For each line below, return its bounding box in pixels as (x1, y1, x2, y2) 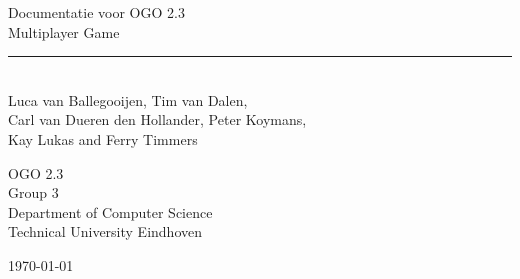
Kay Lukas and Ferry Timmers (8, 128, 198, 149)
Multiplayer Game (8, 21, 120, 42)
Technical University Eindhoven (8, 221, 202, 242)
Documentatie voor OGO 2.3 (8, 2, 185, 22)
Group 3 (8, 182, 59, 203)
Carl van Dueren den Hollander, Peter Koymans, (8, 109, 307, 130)
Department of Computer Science (8, 201, 213, 222)
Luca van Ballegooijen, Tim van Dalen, (8, 89, 248, 110)
